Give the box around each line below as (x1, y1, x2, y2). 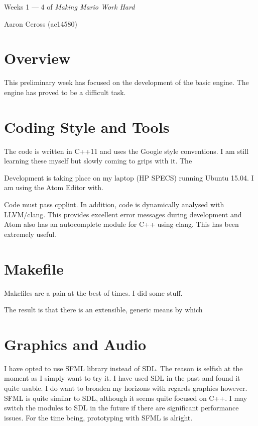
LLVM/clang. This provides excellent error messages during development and (4, 209, 242, 219)
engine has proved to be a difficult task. (4, 87, 126, 97)
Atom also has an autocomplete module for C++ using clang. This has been (4, 219, 239, 229)
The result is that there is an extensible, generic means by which (4, 304, 203, 315)
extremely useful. (4, 228, 56, 239)
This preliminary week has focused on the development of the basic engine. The (4, 77, 249, 88)
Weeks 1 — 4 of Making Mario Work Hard (4, 2, 135, 12)
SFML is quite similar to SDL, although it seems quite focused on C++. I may (4, 392, 247, 403)
